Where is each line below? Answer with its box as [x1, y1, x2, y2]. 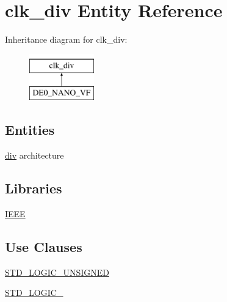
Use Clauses [5, 237, 82, 256]
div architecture [5, 149, 64, 162]
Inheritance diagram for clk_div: [5, 33, 128, 46]
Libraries [5, 179, 62, 198]
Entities [5, 120, 55, 139]
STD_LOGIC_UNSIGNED [5, 265, 109, 278]
